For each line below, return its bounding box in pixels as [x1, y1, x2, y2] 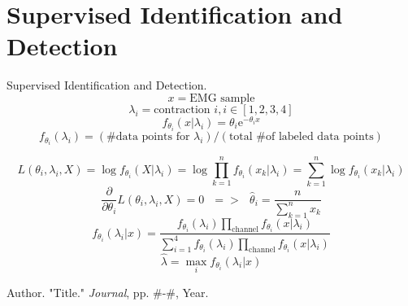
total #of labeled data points [228, 131, 374, 143]
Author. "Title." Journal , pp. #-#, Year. [7, 283, 209, 300]
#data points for [106, 131, 190, 143]
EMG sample [189, 92, 255, 104]
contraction [154, 103, 211, 116]
